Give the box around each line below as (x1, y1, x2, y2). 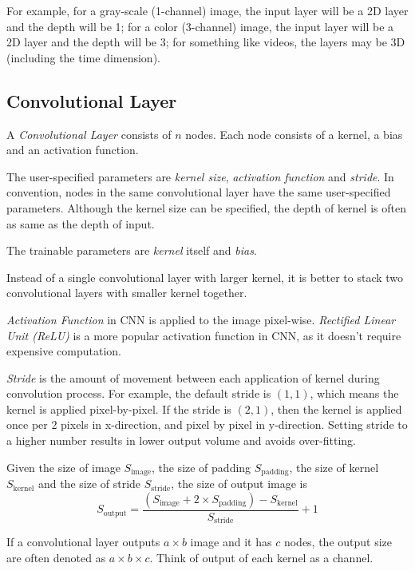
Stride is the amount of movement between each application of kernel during (6, 369, 380, 386)
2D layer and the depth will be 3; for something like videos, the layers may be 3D (6, 34, 405, 50)
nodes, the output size (283, 533, 393, 550)
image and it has (190, 533, 272, 550)
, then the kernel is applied (271, 400, 402, 417)
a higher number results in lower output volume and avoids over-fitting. (6, 432, 356, 449)
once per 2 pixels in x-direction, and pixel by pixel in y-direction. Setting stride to (6, 416, 408, 433)
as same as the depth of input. (6, 215, 155, 232)
